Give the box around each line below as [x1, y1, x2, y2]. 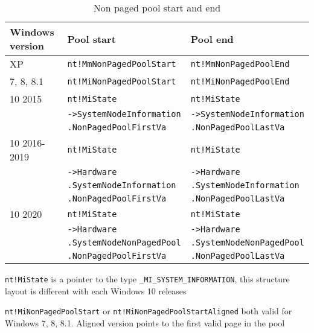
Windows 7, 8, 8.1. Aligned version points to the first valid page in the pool [5, 316, 285, 329]
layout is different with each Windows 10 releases [5, 284, 187, 297]
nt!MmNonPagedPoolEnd [190, 59, 290, 69]
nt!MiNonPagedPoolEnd [190, 76, 290, 86]
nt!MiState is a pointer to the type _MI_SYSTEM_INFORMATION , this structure [5, 273, 290, 285]
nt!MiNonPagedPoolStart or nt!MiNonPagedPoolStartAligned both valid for [5, 305, 292, 317]
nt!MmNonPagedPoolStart [67, 59, 176, 69]
